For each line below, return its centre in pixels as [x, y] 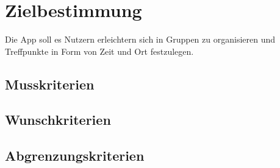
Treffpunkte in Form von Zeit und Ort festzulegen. [99, 51]
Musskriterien [50, 84]
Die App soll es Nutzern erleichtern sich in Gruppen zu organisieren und [140, 39]
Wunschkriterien [58, 120]
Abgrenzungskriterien [75, 156]
